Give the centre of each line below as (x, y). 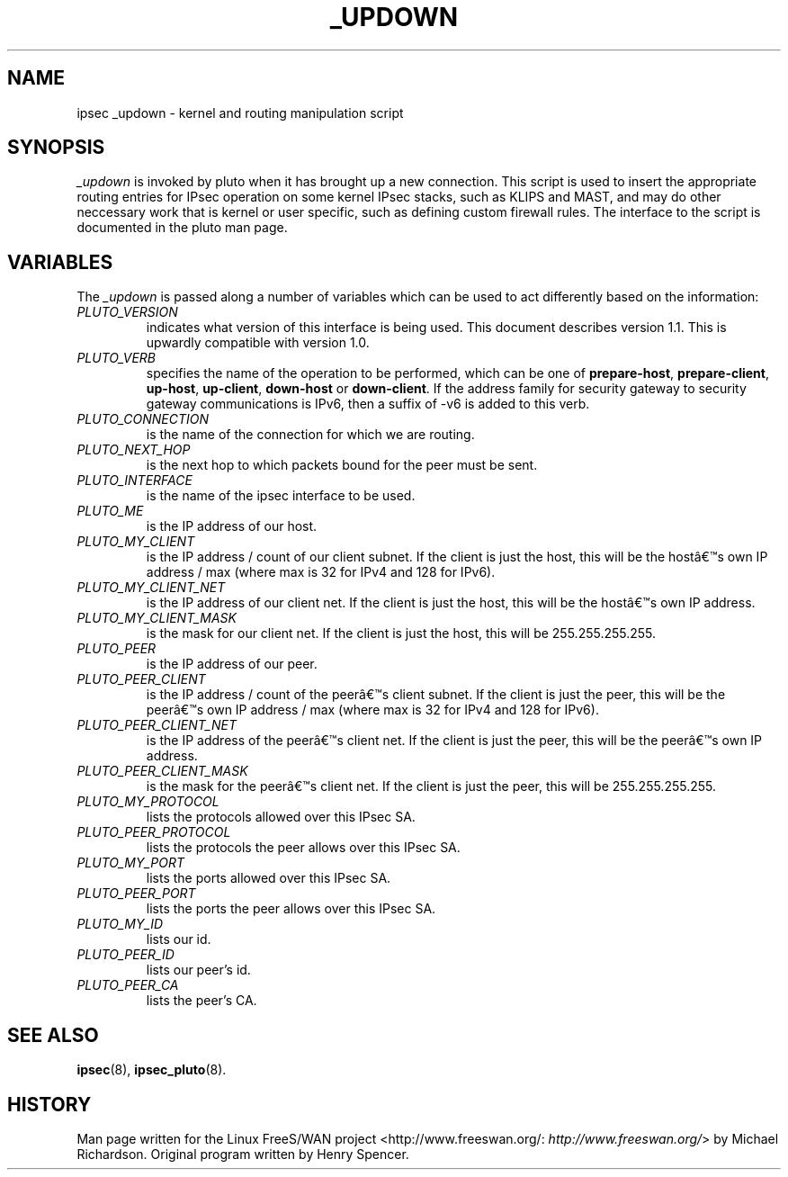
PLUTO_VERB (116, 358)
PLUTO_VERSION (127, 312)
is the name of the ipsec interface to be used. (281, 496)
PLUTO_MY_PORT (131, 863)
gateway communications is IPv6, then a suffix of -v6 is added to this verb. (368, 404)
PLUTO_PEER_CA (128, 985)
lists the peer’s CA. (201, 1001)
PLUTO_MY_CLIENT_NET (151, 588)
